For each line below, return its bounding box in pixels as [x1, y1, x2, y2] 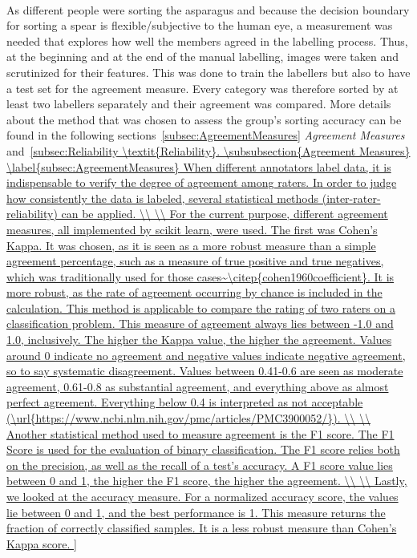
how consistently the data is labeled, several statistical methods [6, 189, 319, 206]
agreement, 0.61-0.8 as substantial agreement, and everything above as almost [6, 378, 389, 394]
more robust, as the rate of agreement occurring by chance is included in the [6, 284, 383, 301]
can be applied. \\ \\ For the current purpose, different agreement [61, 205, 388, 222]
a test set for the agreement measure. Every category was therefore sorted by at [6, 79, 399, 96]
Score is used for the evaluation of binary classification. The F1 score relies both [6, 441, 400, 458]
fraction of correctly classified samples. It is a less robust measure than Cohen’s [6, 520, 397, 536]
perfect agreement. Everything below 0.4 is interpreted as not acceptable [6, 394, 363, 410]
